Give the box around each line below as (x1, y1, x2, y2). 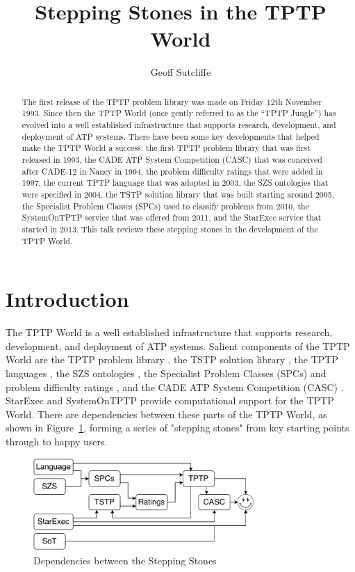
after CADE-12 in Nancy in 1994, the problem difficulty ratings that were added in (22, 165, 323, 177)
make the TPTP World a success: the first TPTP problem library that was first (22, 142, 311, 154)
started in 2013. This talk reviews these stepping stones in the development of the (22, 223, 318, 235)
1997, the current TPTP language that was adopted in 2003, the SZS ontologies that (22, 177, 329, 189)
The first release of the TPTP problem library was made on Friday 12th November (22, 95, 322, 107)
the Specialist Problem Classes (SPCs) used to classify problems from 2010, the (22, 200, 309, 212)
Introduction (6, 285, 129, 313)
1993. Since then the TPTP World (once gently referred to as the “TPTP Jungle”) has (22, 107, 336, 119)
